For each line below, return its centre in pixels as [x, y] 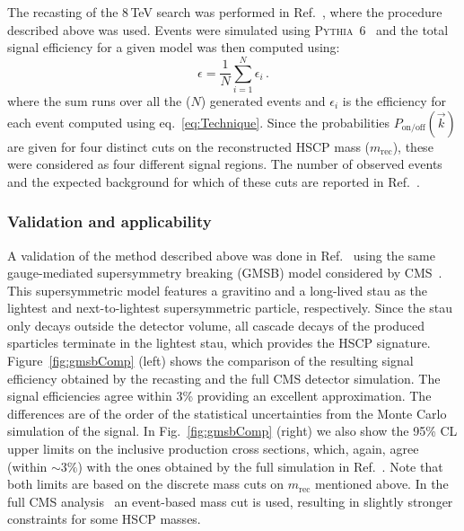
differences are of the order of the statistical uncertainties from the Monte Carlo [227, 413]
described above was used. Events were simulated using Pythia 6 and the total [228, 29]
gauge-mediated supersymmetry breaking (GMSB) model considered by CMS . [225, 273]
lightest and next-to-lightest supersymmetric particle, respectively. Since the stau [230, 308]
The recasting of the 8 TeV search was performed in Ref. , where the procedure [225, 12]
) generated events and [263, 100]
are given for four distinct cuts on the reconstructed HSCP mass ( [189, 146]
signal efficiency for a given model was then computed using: [174, 47]
